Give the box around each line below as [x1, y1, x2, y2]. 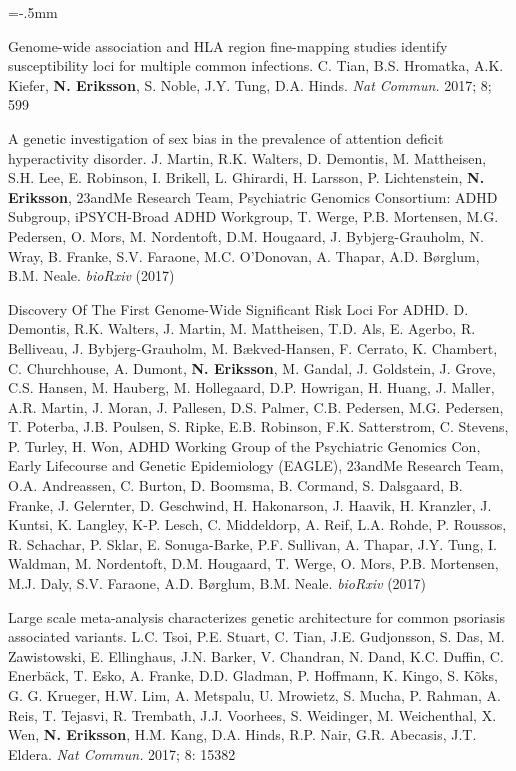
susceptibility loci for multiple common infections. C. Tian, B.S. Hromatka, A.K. [8, 55, 504, 76]
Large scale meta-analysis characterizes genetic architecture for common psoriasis [8, 606, 506, 627]
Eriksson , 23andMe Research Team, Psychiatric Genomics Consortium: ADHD [8, 186, 498, 207]
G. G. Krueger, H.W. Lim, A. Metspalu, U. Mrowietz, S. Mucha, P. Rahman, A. [8, 685, 501, 705]
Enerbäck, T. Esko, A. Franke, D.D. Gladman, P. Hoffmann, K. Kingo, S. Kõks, [8, 665, 498, 686]
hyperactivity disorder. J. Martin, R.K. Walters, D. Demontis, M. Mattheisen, [8, 147, 487, 168]
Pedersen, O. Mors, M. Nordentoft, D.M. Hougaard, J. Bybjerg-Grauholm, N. [8, 225, 484, 246]
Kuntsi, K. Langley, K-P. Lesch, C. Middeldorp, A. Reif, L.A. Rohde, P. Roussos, [8, 514, 507, 535]
